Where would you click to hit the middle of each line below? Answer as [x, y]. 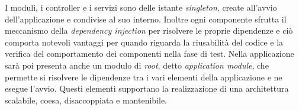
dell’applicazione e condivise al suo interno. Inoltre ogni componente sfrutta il [146, 19]
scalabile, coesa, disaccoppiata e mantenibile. [86, 100]
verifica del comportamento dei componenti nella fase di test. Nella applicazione [149, 54]
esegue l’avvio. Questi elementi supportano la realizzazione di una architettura [147, 88]
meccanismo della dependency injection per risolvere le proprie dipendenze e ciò [149, 30]
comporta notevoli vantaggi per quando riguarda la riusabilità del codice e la [144, 42]
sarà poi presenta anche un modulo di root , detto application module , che [137, 65]
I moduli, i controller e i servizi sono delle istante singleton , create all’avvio [141, 7]
